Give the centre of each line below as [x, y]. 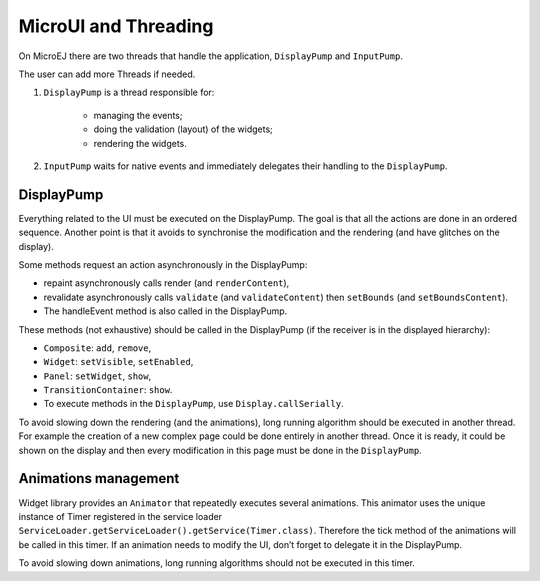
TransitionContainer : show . [108, 390]
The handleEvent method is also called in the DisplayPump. [165, 311]
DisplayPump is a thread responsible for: [129, 92]
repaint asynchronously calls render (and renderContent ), [166, 283]
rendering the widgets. [140, 143]
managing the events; [138, 115]
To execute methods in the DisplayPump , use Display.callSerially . [193, 404]
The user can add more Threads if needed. [107, 74]
